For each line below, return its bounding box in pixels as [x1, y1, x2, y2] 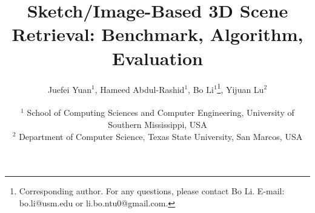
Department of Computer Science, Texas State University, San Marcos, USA [19, 130, 303, 142]
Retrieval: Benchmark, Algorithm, [12, 22, 303, 46]
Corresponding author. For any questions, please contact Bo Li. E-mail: [19, 185, 285, 197]
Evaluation [112, 45, 203, 70]
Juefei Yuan [47, 83, 92, 95]
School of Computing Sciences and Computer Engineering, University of [27, 106, 294, 119]
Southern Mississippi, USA [108, 118, 207, 130]
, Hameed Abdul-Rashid [94, 83, 185, 95]
